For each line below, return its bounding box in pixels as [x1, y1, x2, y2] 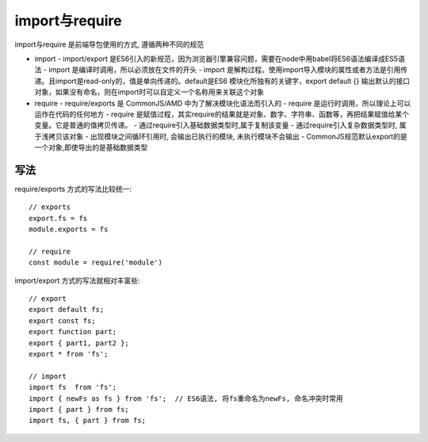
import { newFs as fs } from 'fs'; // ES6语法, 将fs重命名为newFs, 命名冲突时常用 [29, 394, 344, 403]
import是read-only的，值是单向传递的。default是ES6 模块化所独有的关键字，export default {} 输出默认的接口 [55, 76, 411, 86]
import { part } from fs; [29, 405, 130, 413]
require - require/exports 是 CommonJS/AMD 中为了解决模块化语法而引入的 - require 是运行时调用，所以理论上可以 [34, 98, 411, 108]
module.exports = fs [29, 225, 109, 234]
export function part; [29, 327, 117, 337]
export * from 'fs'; [29, 349, 109, 359]
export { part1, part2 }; [29, 338, 130, 348]
